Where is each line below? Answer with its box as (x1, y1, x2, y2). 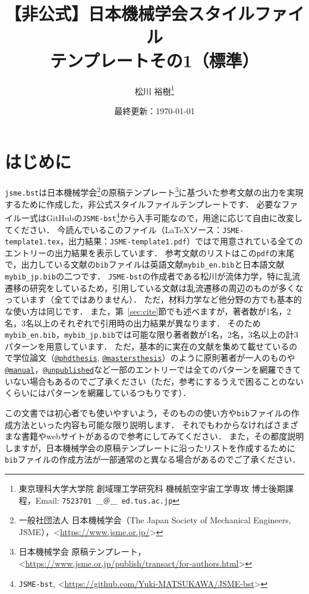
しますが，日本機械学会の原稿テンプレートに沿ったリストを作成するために (5, 441, 295, 454)
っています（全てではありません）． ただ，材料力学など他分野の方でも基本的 (5, 293, 302, 306)
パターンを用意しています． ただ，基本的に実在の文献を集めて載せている (5, 340, 289, 352)
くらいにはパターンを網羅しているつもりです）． (5, 386, 191, 399)
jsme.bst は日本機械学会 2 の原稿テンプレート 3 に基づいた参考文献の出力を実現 (5, 184, 304, 198)
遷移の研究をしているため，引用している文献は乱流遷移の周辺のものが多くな (5, 281, 304, 294)
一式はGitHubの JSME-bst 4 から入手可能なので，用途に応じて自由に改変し (21, 210, 302, 224)
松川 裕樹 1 (134, 83, 175, 97)
